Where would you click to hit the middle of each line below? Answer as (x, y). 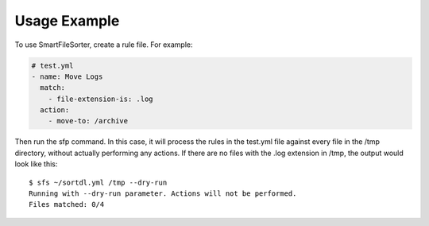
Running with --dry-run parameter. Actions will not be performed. (163, 194)
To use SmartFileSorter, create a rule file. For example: (104, 45)
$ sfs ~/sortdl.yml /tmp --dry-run (98, 182)
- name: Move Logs (67, 76)
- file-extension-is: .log (101, 99)
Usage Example (67, 21)
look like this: (36, 164)
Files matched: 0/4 (67, 205)
